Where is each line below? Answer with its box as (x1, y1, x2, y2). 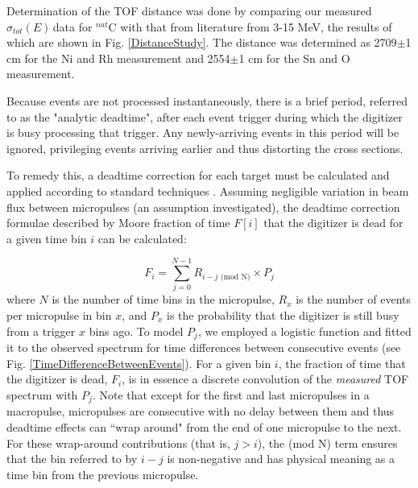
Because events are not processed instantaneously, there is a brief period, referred (6, 92, 408, 109)
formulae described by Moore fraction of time (6, 214, 230, 231)
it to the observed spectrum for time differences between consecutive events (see (6, 339, 401, 356)
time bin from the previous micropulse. (6, 465, 199, 482)
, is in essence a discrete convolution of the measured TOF (122, 370, 409, 387)
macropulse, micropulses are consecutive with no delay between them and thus (6, 403, 395, 420)
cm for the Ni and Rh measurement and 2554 (6, 49, 230, 66)
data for (52, 18, 93, 35)
